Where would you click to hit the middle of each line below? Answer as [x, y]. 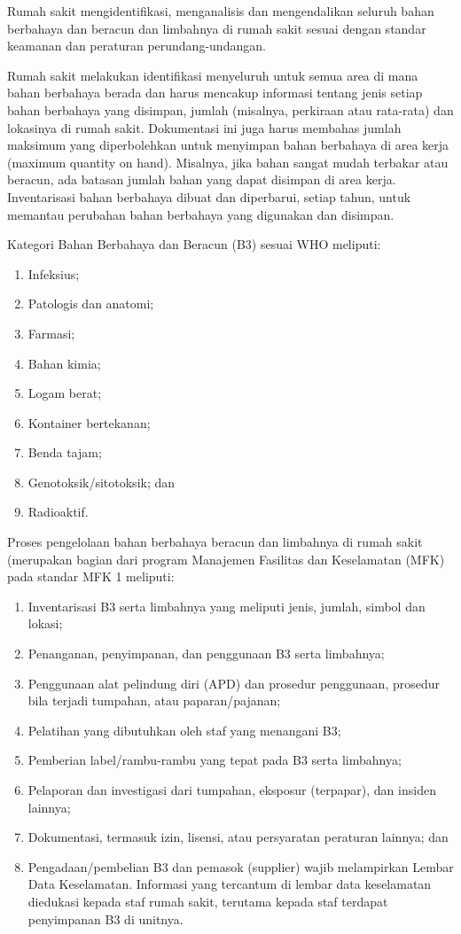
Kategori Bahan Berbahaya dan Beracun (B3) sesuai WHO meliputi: [194, 244]
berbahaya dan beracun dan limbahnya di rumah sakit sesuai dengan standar [217, 28]
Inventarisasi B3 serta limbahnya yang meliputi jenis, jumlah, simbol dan [227, 606]
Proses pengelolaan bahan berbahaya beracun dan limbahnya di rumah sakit [215, 542]
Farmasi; [51, 333]
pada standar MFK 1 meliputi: [91, 576]
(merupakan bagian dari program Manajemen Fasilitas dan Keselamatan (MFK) [226, 559]
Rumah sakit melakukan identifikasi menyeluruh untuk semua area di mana [213, 75]
